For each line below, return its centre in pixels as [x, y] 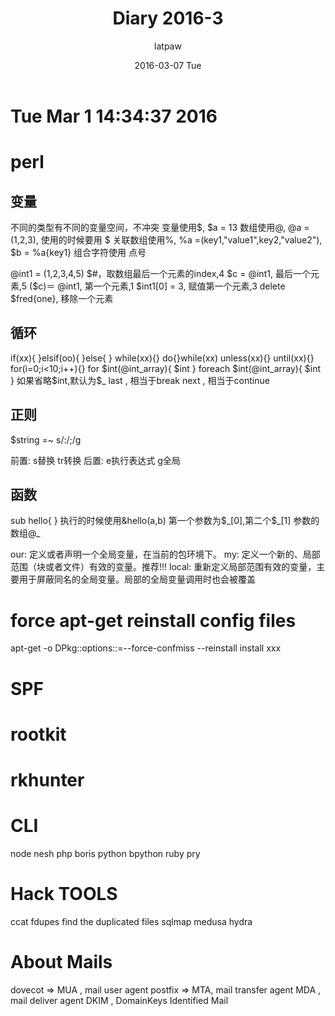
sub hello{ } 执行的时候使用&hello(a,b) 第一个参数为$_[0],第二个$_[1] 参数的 [165, 521]
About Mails [61, 961]
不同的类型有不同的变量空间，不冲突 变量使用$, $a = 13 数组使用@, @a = [160, 227]
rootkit [38, 734]
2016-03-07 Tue [168, 65]
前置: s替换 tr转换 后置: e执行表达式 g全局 [95, 460]
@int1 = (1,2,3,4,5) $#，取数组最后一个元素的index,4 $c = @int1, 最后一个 [160, 273]
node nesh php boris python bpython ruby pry [105, 853]
